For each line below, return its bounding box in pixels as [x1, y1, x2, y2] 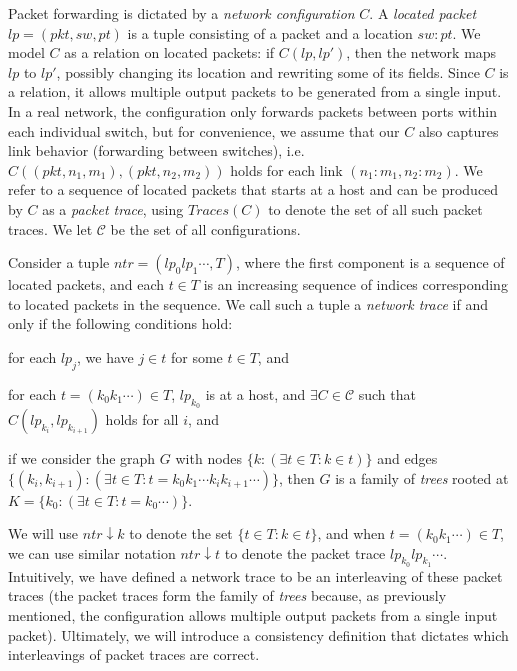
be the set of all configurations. [110, 218, 301, 239]
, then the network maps [346, 42, 497, 63]
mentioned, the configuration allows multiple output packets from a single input [8, 605, 498, 626]
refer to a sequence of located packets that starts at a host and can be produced [8, 179, 499, 200]
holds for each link [230, 159, 343, 180]
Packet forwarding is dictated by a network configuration [8, 3, 355, 23]
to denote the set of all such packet [268, 198, 483, 219]
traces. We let [8, 218, 93, 239]
